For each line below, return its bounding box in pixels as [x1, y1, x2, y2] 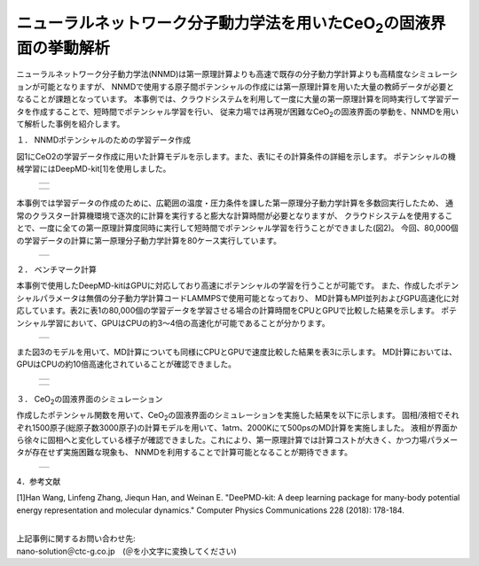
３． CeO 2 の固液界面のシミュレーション [16, 393, 163, 407]
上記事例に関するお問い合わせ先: [16, 533, 137, 544]
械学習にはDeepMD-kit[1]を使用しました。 [16, 164, 171, 174]
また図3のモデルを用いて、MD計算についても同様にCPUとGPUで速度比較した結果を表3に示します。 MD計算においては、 [16, 346, 457, 357]
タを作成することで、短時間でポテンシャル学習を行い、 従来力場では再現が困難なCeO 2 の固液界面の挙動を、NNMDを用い [16, 106, 459, 119]
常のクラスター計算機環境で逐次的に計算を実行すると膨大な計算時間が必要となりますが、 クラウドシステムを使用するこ [16, 210, 453, 221]
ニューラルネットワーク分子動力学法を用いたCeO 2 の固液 [16, 13, 430, 36]
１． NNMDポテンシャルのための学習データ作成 [16, 135, 191, 145]
